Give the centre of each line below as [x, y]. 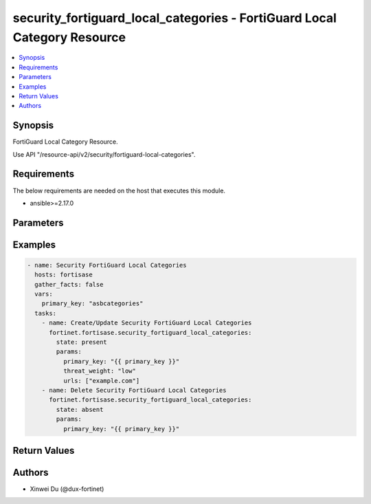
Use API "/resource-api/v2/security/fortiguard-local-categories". [104, 154]
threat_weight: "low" [100, 371]
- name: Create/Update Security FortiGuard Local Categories [147, 323]
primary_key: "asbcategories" [92, 304]
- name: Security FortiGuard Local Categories [107, 265]
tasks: [46, 313]
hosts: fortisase [64, 275]
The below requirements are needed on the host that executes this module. [119, 190]
